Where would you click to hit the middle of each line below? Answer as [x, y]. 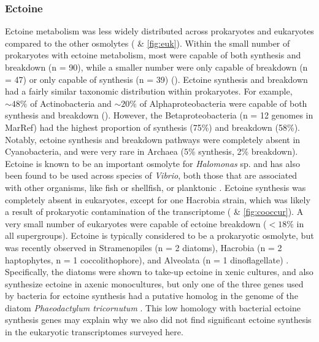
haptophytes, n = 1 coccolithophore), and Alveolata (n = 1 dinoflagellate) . [147, 259]
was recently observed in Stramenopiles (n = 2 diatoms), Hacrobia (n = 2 [144, 247]
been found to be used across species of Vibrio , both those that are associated [151, 175]
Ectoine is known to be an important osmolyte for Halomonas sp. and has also [152, 163]
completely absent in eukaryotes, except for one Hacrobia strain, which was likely [158, 199]
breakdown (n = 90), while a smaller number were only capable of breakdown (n [156, 67]
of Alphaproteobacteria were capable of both [223, 103]
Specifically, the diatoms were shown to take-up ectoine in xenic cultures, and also [159, 272]
